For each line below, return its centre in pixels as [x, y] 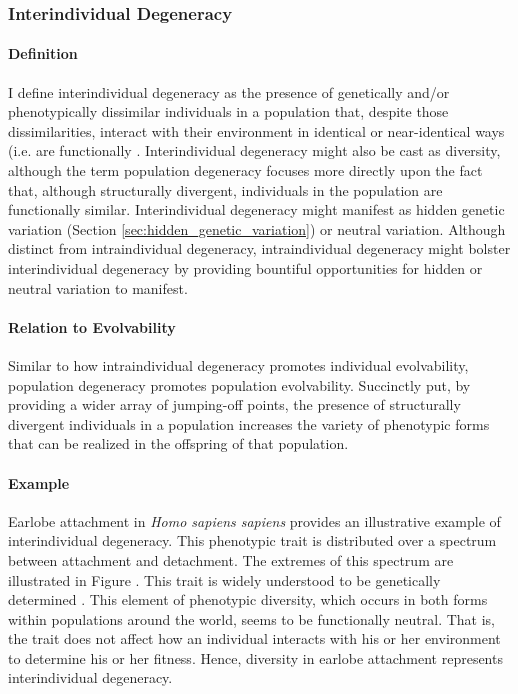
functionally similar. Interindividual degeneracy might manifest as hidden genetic [256, 209]
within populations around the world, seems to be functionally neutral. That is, [251, 618]
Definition [43, 53]
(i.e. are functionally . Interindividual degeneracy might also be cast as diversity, [254, 150]
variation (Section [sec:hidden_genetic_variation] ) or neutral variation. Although [257, 228]
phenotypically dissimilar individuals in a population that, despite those [228, 111]
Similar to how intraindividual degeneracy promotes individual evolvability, [238, 364]
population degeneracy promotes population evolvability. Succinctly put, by [239, 384]
